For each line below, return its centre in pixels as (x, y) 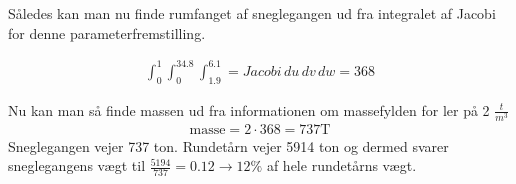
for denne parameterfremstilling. (107, 32)
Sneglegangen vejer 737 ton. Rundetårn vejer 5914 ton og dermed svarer (228, 145)
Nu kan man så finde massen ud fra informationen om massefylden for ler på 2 (249, 109)
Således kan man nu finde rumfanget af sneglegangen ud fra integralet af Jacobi (252, 13)
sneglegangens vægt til (77, 165)
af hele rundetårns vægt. (341, 165)
